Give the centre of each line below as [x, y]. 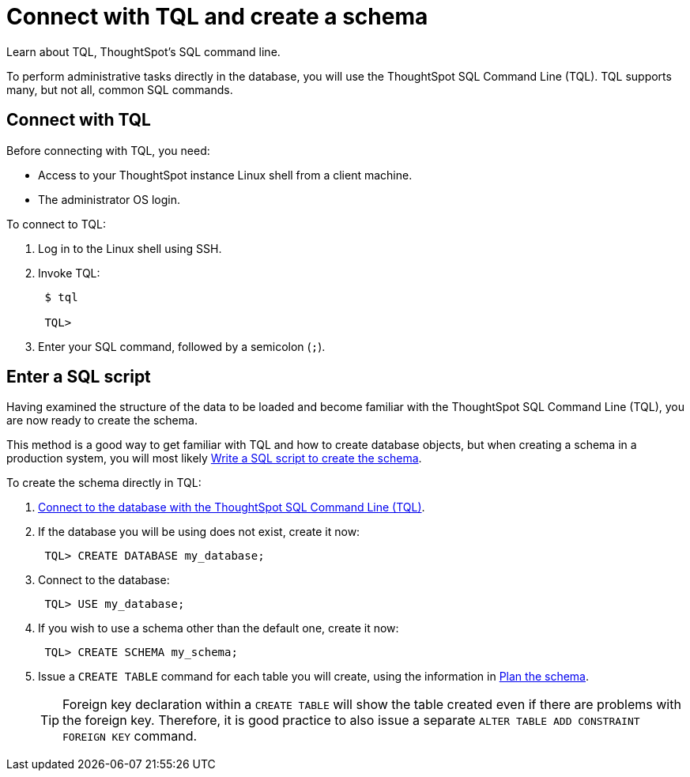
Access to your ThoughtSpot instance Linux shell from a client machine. [225, 175]
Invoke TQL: [69, 273]
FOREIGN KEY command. [130, 736]
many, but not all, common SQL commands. [120, 89]
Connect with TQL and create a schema [217, 17]
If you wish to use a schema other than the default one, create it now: [219, 628]
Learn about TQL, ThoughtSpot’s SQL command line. [143, 51]
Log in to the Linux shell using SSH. [130, 248]
